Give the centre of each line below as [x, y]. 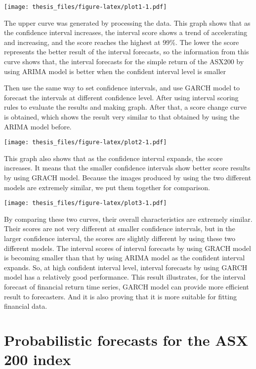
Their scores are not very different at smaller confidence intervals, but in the [120, 228]
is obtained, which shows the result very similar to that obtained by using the [122, 117]
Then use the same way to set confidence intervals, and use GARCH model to [122, 88]
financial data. [26, 306]
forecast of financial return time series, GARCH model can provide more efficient [127, 287]
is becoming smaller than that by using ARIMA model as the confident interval [125, 258]
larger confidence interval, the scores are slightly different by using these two [120, 238]
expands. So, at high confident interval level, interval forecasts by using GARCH [126, 267]
